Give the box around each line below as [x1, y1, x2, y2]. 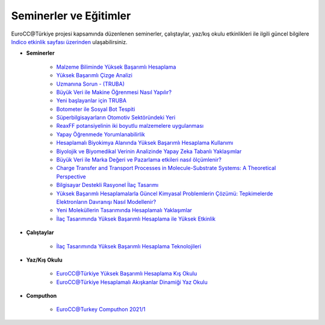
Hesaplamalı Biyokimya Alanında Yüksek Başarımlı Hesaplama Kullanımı [56, 139, 234, 147]
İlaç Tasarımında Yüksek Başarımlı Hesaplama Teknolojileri [56, 242, 202, 250]
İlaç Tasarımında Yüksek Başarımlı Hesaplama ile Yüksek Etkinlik [56, 215, 216, 222]
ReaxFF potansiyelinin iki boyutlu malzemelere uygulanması [56, 122, 204, 130]
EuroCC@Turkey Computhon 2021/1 [56, 306, 146, 313]
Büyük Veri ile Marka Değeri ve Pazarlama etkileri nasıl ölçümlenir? [56, 156, 222, 163]
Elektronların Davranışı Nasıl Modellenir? [56, 198, 156, 205]
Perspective [56, 172, 87, 180]
